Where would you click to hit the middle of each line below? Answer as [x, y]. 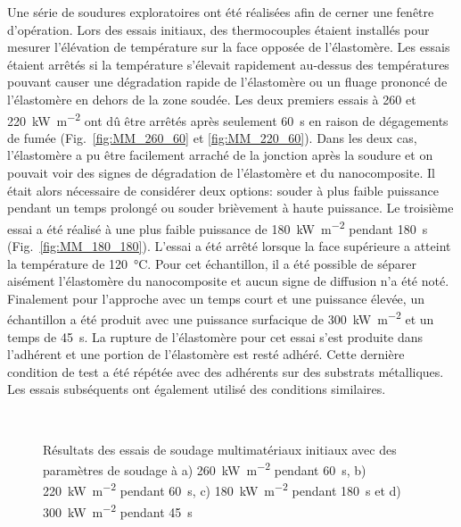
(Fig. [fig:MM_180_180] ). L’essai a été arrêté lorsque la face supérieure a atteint [229, 246]
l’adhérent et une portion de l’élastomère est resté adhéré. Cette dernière [206, 354]
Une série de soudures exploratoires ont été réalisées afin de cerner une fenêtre [221, 12]
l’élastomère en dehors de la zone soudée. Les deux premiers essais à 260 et [212, 99]
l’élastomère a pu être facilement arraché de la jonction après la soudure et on [220, 155]
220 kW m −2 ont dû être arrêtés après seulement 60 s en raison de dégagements [228, 119]
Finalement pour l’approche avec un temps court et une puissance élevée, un [216, 298]
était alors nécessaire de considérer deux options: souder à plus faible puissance [223, 190]
